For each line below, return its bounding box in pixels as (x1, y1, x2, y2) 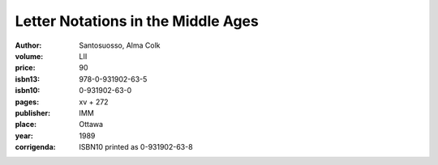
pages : (15, 97, 40, 107)
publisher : (15, 108, 51, 117)
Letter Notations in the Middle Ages (15, 12, 259, 30)
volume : (15, 51, 44, 61)
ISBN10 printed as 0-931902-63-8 (79, 142, 194, 152)
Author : (15, 40, 42, 50)
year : (15, 130, 34, 141)
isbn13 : (15, 74, 41, 84)
